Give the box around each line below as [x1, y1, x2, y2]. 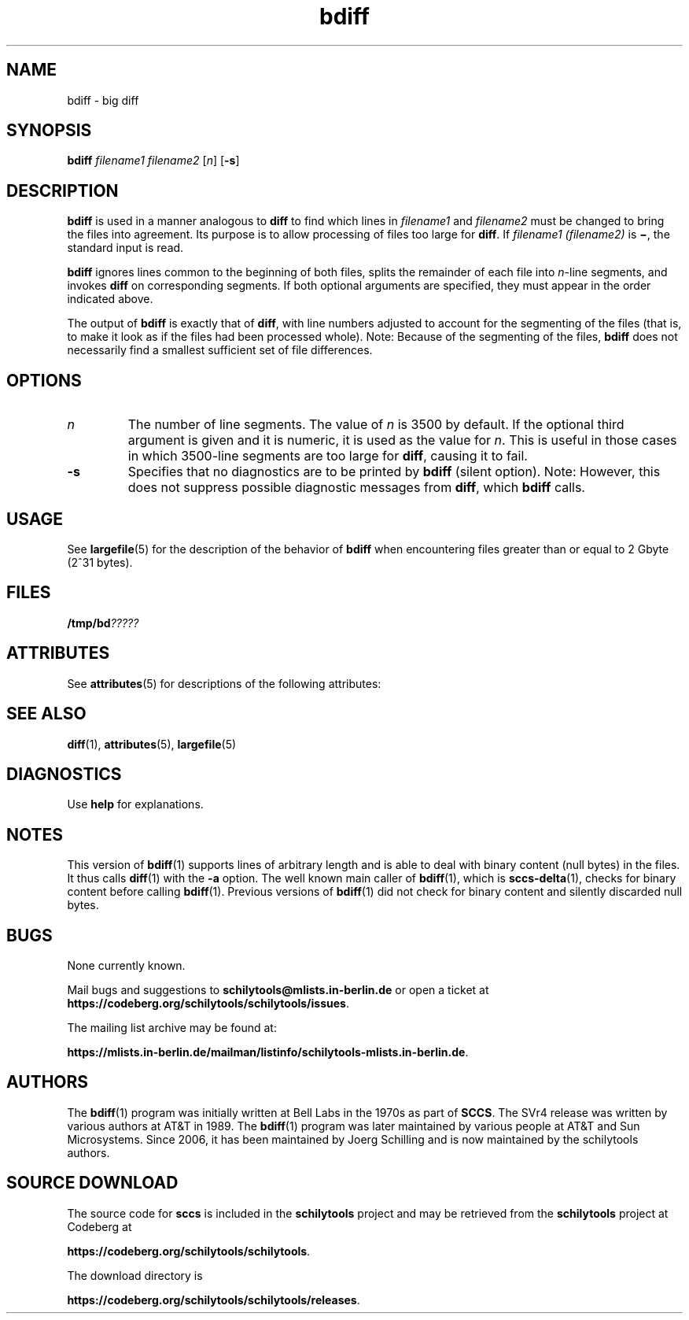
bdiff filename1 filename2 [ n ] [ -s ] [67, 153, 240, 168]
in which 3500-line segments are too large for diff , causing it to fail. [127, 448, 528, 464]
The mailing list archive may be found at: [67, 1021, 277, 1035]
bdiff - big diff [67, 93, 139, 107]
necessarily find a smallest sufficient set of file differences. [67, 343, 373, 357]
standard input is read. [67, 241, 184, 255]
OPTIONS [6, 370, 82, 390]
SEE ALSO [6, 704, 87, 724]
